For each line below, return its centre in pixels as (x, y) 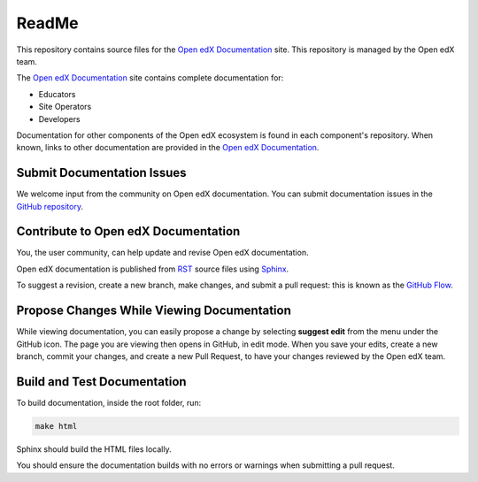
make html (56, 426)
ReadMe (47, 23)
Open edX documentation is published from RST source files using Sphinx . (153, 269)
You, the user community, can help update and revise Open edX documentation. (162, 253)
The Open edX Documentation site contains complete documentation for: (150, 78)
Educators (57, 94)
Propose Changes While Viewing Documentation (154, 311)
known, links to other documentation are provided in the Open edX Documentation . (168, 148)
